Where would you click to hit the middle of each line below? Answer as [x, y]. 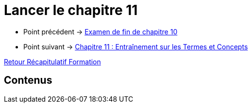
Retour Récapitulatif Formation [52, 61]
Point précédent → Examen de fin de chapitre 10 [101, 31]
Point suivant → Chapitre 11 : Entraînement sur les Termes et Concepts [136, 46]
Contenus [28, 80]
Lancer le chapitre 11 [71, 10]
